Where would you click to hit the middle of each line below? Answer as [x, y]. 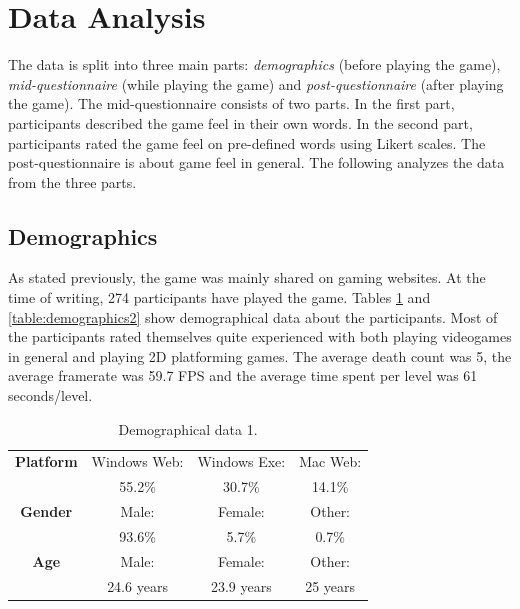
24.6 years [137, 585]
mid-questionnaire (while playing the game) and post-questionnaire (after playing [256, 83]
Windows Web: [137, 461]
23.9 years [241, 585]
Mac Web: [330, 461]
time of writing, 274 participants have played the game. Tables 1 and [219, 297]
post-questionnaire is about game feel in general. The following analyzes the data [256, 162]
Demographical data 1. [188, 428]
